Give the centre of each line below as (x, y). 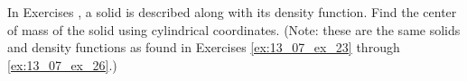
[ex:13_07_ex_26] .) (62, 64)
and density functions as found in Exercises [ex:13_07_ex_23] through (204, 47)
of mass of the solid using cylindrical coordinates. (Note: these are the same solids (234, 29)
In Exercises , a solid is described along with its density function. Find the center (232, 12)
